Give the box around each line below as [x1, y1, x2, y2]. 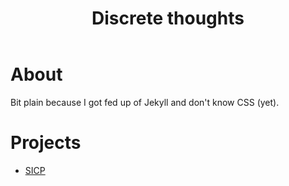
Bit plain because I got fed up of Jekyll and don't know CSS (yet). [10, 96, 280, 108]
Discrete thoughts [91, 7, 245, 30]
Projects [10, 132, 82, 154]
